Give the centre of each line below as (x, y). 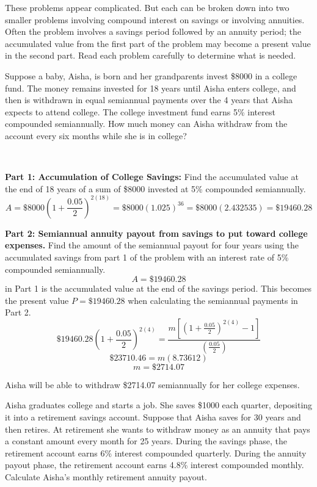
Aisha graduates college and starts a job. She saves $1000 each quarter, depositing (159, 405)
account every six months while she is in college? (96, 135)
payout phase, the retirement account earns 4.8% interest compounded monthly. (155, 465)
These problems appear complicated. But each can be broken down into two (147, 7)
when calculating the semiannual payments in (213, 300)
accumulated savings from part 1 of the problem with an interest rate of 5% (147, 257)
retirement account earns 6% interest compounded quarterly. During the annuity (156, 453)
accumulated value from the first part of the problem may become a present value (158, 43)
